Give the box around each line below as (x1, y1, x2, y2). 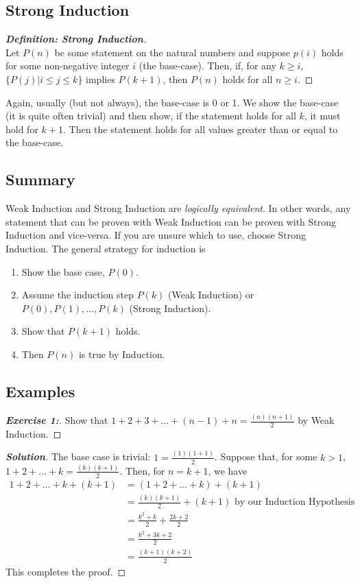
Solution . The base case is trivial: (5, 449, 151, 464)
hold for (5, 121, 38, 136)
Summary (5, 169, 75, 190)
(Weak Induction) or (168, 287, 254, 302)
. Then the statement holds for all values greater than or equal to (62, 121, 338, 136)
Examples (5, 380, 75, 401)
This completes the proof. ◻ (5, 564, 126, 578)
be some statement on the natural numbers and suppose (54, 45, 291, 59)
